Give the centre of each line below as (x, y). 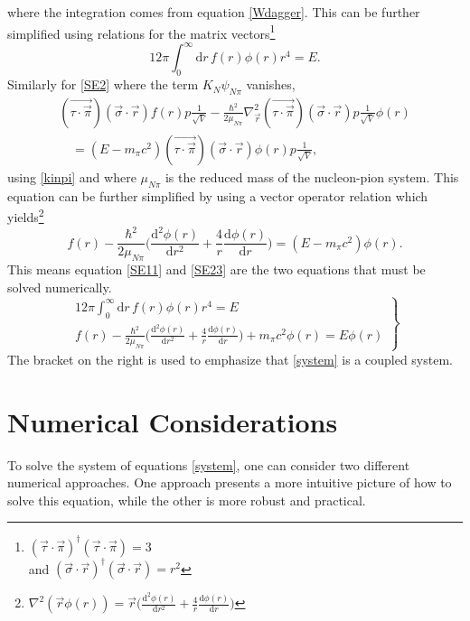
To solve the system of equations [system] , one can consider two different (209, 464)
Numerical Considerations (173, 421)
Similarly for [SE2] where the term (103, 84)
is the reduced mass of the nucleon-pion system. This (312, 177)
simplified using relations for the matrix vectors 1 (141, 32)
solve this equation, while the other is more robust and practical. (187, 500)
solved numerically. (60, 287)
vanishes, (271, 84)
